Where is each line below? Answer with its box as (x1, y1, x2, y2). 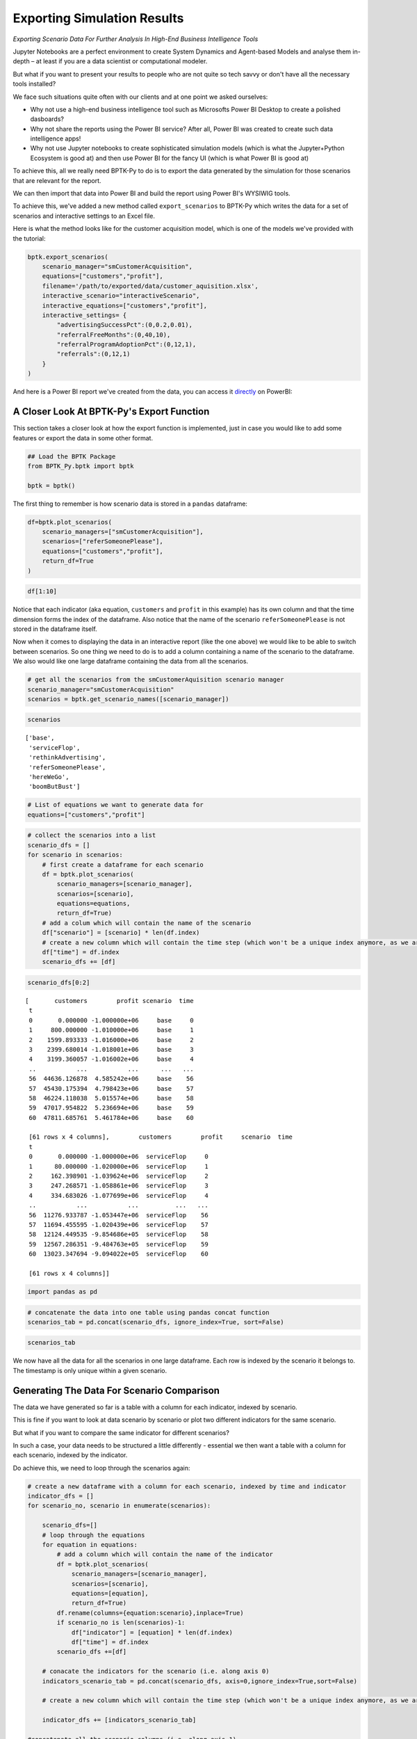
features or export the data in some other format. (13, 433, 153, 442)
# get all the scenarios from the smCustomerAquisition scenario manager (27, 675, 284, 684)
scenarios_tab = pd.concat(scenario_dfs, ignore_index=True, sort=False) (27, 1318, 284, 1326)
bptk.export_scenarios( (27, 253, 109, 261)
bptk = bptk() (27, 481, 76, 490)
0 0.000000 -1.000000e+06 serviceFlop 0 (28, 1153, 208, 1161)
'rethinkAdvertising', (28, 753, 106, 762)
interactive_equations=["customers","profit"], (42, 301, 208, 310)
